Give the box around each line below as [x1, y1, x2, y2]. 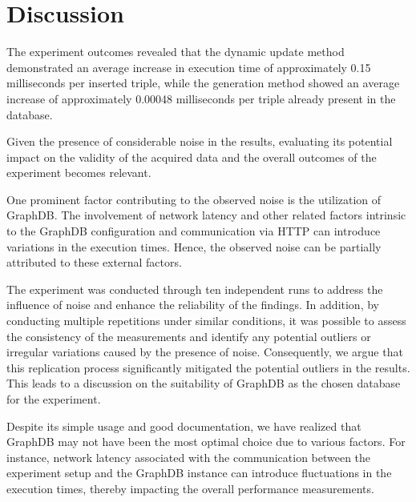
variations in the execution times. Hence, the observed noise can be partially [6, 238, 382, 255]
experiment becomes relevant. [6, 164, 151, 181]
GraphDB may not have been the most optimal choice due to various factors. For [6, 433, 406, 450]
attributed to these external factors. [6, 254, 182, 271]
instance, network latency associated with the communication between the [6, 448, 371, 465]
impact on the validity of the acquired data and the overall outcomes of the [6, 148, 377, 165]
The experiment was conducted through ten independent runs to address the [6, 280, 383, 297]
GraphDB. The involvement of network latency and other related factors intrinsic [6, 207, 406, 223]
